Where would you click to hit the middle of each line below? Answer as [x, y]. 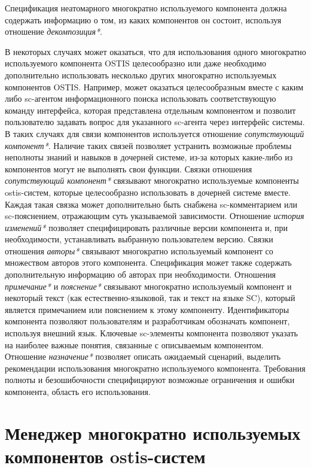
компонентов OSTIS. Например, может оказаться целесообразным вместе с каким [154, 86]
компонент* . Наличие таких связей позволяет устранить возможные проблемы [148, 145]
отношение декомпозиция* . [54, 31]
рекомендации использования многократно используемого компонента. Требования [155, 368]
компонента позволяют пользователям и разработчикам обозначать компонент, [147, 321]
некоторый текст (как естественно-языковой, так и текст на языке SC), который [150, 298]
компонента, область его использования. [78, 391]
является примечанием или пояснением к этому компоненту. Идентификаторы [147, 309]
